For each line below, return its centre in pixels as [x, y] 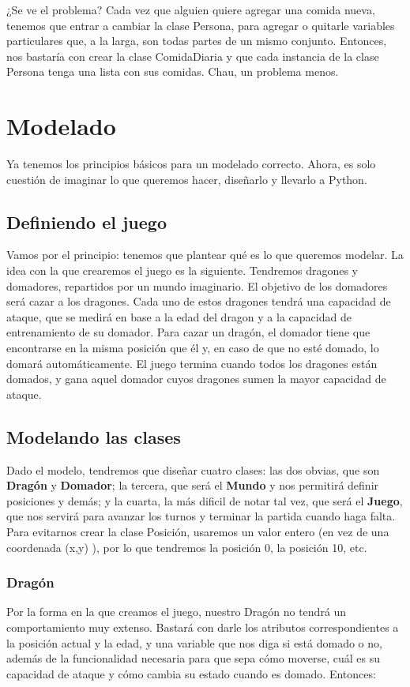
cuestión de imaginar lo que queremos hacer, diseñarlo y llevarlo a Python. [187, 179]
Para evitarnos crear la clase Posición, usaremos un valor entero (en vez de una [198, 531]
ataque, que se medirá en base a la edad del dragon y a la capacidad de [179, 316]
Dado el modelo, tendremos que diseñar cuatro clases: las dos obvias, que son [193, 469]
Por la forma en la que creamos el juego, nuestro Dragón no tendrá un [177, 612]
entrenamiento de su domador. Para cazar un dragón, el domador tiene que [188, 332]
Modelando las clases [94, 436]
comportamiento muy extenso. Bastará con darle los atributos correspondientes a [203, 627]
